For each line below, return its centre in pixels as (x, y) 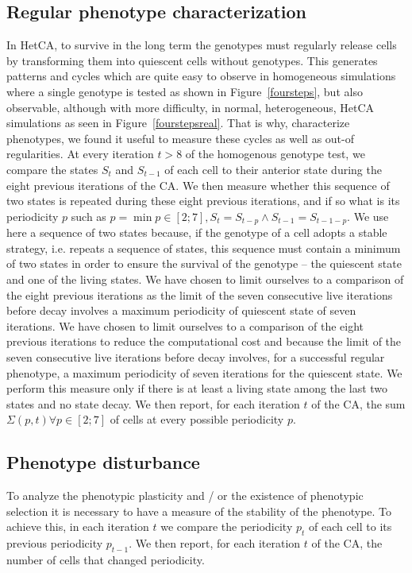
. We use (368, 216)
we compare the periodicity (227, 527)
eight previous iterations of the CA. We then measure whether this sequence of (198, 185)
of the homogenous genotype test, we (275, 154)
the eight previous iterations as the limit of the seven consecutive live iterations (200, 294)
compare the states (52, 169)
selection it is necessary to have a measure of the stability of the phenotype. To (199, 511)
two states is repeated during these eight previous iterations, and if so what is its (203, 201)
